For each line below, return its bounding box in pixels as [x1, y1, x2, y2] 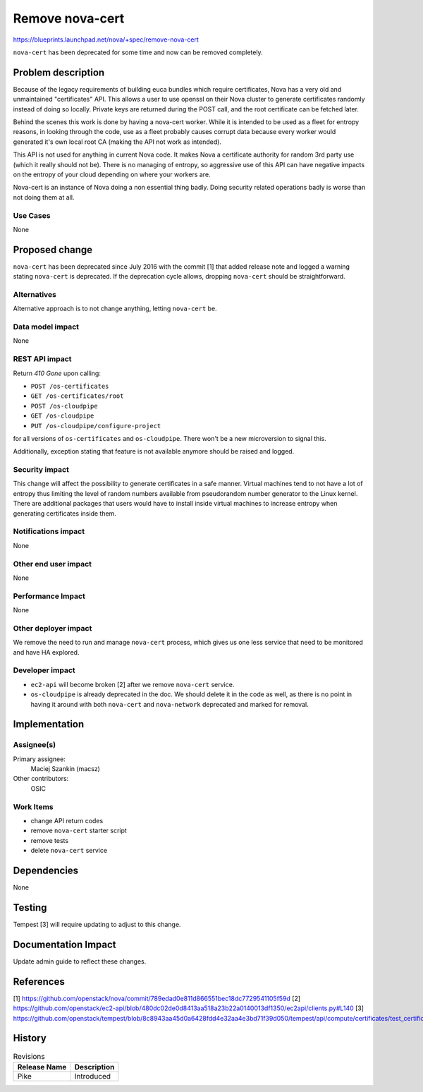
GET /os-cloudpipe [30, 412, 94, 420]
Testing [13, 902, 47, 914]
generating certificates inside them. [13, 509, 116, 518]
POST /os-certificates [30, 382, 109, 390]
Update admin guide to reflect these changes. [13, 957, 147, 966]
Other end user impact [13, 559, 92, 569]
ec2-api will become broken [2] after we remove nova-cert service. [30, 680, 235, 688]
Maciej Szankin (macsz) [30, 765, 100, 773]
